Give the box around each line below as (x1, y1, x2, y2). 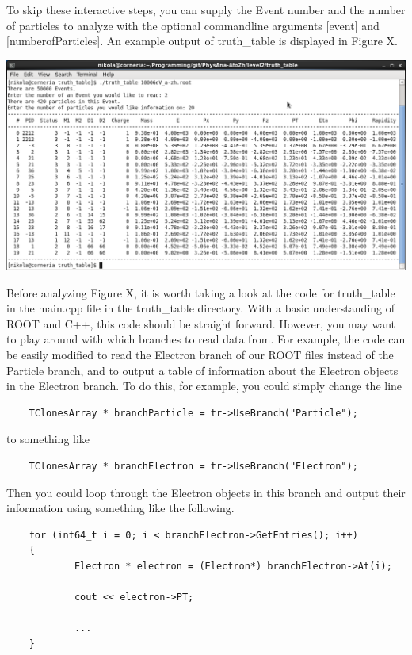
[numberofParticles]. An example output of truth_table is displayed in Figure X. (6, 33, 398, 49)
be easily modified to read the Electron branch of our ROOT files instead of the (6, 347, 394, 363)
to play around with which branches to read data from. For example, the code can (6, 331, 406, 347)
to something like (6, 431, 90, 447)
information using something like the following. (6, 500, 235, 516)
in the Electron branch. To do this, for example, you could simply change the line (6, 377, 402, 394)
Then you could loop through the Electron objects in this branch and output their (6, 484, 406, 500)
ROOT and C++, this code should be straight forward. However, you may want (6, 315, 395, 331)
